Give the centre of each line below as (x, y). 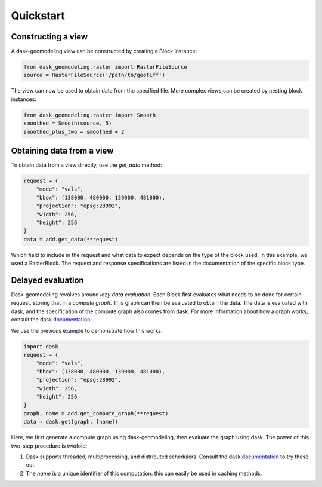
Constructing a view (49, 37)
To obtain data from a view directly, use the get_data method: (86, 165)
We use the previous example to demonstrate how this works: (87, 330)
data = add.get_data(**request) (71, 239)
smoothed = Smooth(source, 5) (68, 123)
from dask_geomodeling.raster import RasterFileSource (105, 67)
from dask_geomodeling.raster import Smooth (90, 115)
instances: (24, 99)
